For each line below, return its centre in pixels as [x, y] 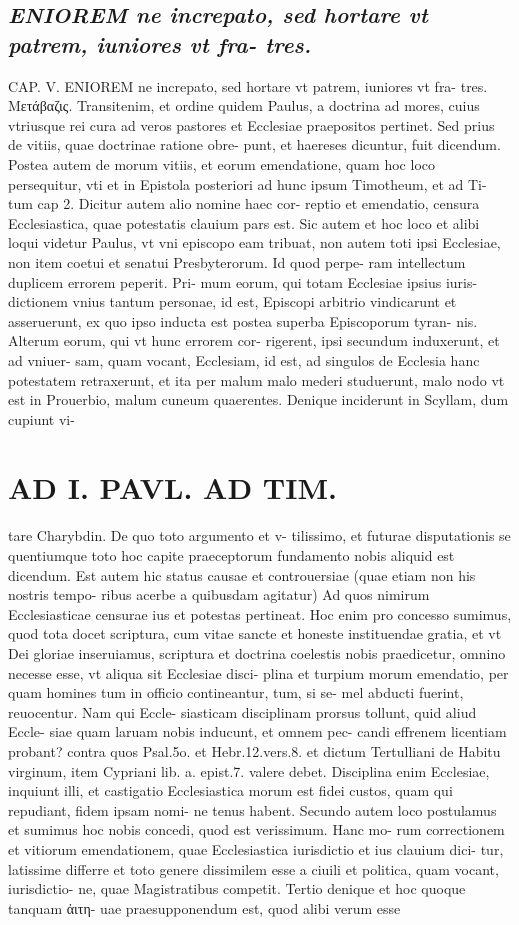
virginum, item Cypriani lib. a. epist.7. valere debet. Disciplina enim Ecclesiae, [249, 770]
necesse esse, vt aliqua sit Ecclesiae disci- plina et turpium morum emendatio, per [258, 672]
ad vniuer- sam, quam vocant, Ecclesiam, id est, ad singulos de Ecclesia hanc [244, 359]
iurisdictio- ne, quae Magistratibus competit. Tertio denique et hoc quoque [237, 888]
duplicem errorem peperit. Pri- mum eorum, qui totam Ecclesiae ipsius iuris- [243, 281]
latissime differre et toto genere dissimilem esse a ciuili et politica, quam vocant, [253, 868]
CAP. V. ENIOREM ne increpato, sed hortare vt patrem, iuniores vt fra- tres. [248, 85]
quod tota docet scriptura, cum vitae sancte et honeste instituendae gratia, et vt [255, 633]
